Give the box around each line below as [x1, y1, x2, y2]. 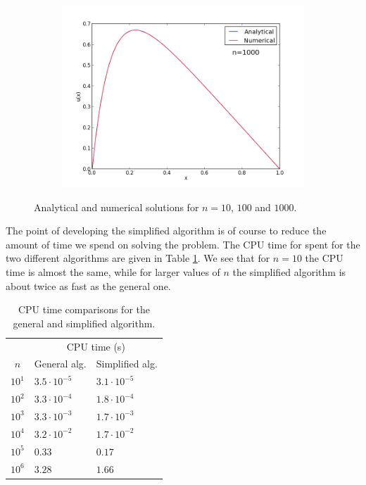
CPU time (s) [66, 339, 125, 353]
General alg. [34, 356, 87, 371]
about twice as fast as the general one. [6, 278, 171, 293]
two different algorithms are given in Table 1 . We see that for [6, 251, 270, 265]
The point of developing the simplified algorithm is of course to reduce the [6, 223, 327, 238]
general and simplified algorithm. [13, 315, 156, 330]
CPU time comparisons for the [18, 302, 150, 317]
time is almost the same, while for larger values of [6, 264, 220, 279]
